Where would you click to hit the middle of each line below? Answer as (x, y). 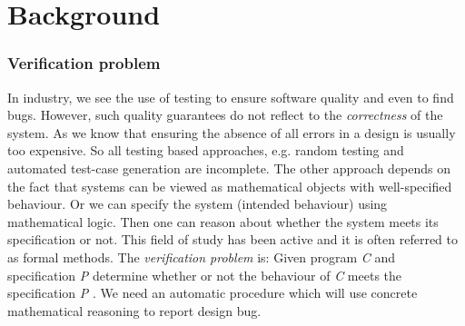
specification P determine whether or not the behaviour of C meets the (205, 275)
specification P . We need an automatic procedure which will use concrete (213, 293)
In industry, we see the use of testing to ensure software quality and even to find (231, 97)
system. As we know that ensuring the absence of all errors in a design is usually (232, 132)
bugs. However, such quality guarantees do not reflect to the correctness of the (225, 115)
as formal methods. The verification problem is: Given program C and (202, 257)
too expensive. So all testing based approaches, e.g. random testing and (206, 150)
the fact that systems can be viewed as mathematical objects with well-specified (230, 186)
